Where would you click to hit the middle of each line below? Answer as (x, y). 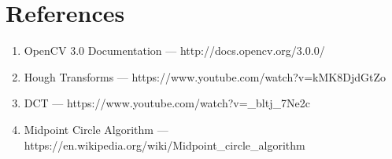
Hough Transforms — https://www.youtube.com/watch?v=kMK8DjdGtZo (205, 76)
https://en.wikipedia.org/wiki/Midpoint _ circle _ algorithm (165, 145)
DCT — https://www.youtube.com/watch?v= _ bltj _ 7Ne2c (167, 103)
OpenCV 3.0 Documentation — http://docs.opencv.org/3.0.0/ (174, 51)
